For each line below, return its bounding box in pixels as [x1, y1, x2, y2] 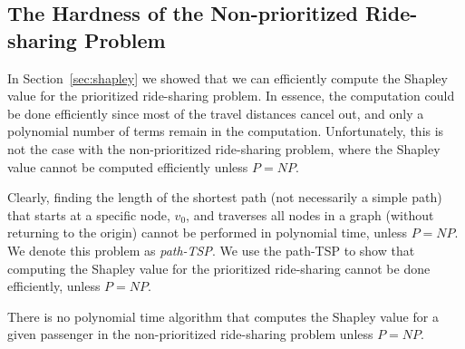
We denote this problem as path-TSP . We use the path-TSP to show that [7, 240, 415, 259]
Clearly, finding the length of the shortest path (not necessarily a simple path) [7, 188, 442, 207]
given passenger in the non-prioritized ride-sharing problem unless [7, 325, 373, 344]
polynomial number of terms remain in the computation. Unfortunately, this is [7, 121, 444, 141]
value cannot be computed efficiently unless [7, 157, 248, 176]
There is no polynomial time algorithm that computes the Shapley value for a [7, 306, 439, 325]
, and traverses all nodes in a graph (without [186, 205, 434, 224]
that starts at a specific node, [7, 205, 170, 224]
